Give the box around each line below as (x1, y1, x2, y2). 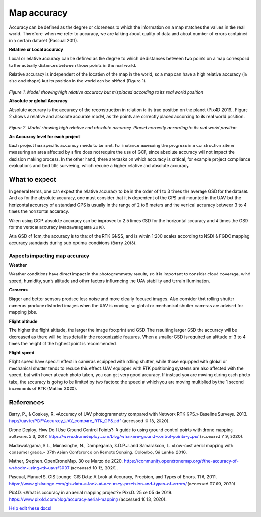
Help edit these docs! (9, 505, 52, 511)
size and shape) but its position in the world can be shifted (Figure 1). (9, 78, 146, 84)
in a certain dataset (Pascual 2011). (9, 38, 78, 44)
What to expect (9, 176, 57, 184)
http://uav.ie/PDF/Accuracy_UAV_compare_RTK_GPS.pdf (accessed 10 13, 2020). (9, 418, 170, 424)
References (9, 398, 44, 407)
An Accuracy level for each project (9, 133, 80, 139)
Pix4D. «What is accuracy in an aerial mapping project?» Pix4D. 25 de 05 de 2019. (9, 490, 173, 496)
